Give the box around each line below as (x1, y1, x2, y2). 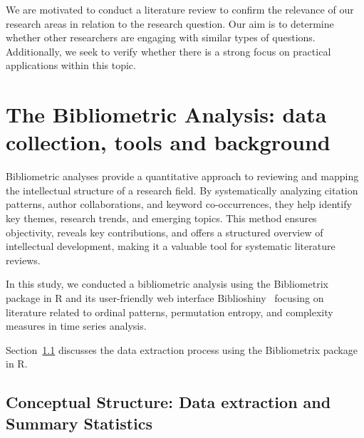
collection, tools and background (6, 127, 331, 157)
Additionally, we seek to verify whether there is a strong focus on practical (6, 43, 331, 58)
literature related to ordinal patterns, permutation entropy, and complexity (6, 304, 333, 319)
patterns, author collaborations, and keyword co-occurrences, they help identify (6, 197, 352, 212)
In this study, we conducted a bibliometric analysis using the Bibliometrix (6, 276, 328, 291)
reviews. (6, 252, 41, 267)
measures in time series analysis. (6, 318, 147, 333)
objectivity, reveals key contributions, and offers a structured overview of (6, 224, 323, 239)
